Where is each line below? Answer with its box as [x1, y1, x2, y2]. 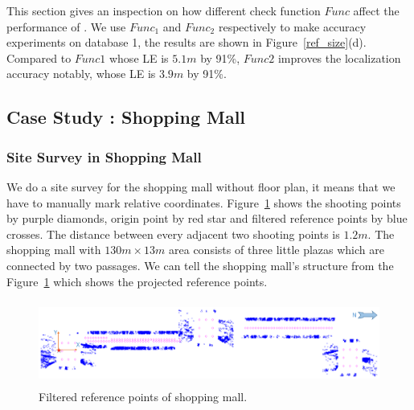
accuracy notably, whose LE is [6, 65, 156, 82]
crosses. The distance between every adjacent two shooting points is [6, 225, 340, 242]
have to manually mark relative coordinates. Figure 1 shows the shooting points [6, 194, 401, 211]
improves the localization [277, 49, 401, 66]
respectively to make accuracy [218, 18, 367, 35]
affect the [353, 2, 400, 18]
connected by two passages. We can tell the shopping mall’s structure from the [6, 256, 394, 273]
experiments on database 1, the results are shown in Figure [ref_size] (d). [6, 34, 367, 51]
